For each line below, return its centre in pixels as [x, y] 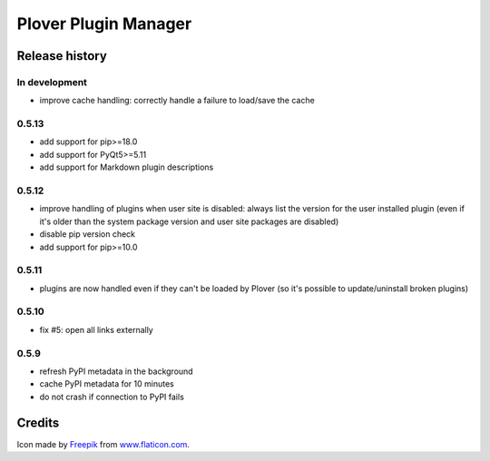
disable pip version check [88, 234]
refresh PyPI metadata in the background [117, 371]
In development [52, 82]
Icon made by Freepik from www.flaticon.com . [103, 444]
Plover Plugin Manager [104, 24]
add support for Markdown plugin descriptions [127, 167]
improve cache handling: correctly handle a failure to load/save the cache [177, 101]
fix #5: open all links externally [96, 329]
